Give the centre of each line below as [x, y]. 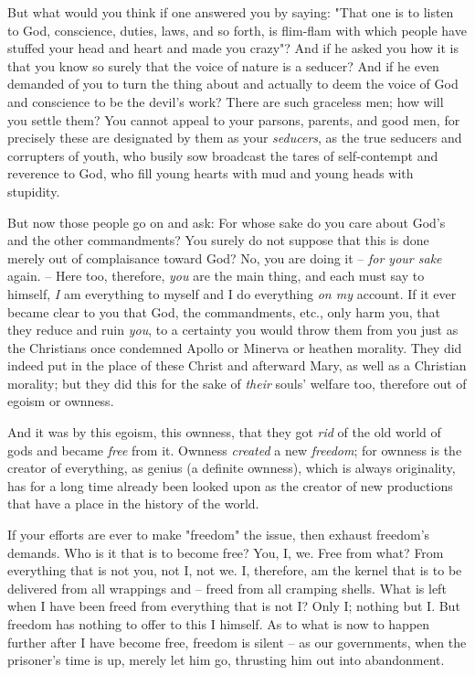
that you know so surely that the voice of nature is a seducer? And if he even [223, 65]
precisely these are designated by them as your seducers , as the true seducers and [235, 138]
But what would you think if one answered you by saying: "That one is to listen [231, 12]
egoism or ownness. [61, 401]
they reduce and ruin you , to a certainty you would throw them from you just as [233, 330]
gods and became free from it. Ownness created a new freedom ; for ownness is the [235, 450]
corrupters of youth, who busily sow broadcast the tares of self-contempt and [223, 155]
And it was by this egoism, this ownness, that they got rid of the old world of [224, 432]
